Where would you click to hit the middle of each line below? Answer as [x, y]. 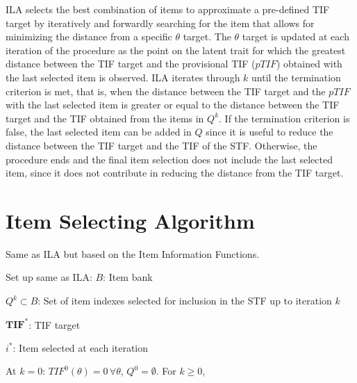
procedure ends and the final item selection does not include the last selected [169, 159]
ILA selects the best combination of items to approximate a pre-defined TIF [168, 9]
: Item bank [128, 277]
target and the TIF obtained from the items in [105, 118]
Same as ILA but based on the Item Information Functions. [133, 253]
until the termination [296, 77]
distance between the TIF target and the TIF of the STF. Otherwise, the [161, 145]
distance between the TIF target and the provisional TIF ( [131, 64]
